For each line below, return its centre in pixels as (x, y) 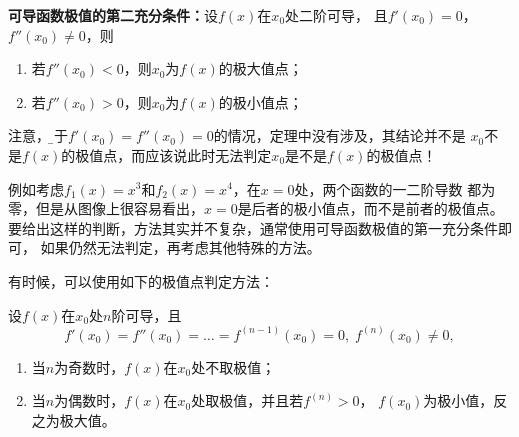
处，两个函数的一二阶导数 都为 (395, 188)
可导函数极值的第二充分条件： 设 (113, 15)
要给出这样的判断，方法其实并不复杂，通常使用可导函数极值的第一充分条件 (253, 227)
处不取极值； (233, 366)
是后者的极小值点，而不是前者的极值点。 (370, 208)
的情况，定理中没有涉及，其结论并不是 (339, 135)
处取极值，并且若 (247, 400)
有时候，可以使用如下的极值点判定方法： (141, 280)
